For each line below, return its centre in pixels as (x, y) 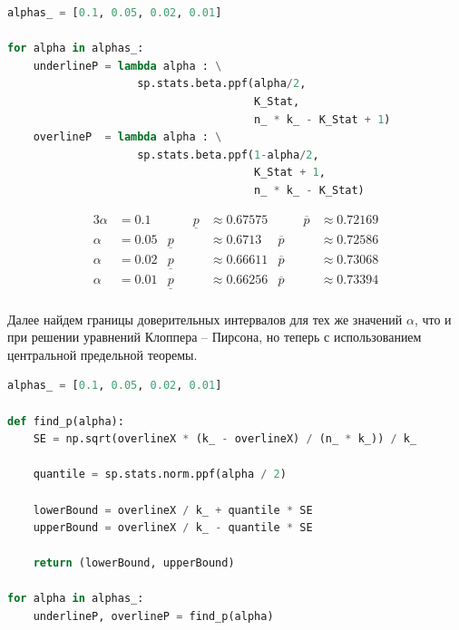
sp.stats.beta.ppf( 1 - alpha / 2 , (228, 155)
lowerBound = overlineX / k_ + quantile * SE (173, 510)
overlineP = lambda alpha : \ (127, 137)
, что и (433, 319)
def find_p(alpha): (66, 421)
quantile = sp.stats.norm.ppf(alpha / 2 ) (160, 475)
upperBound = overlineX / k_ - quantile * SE (173, 528)
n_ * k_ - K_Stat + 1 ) (322, 119)
